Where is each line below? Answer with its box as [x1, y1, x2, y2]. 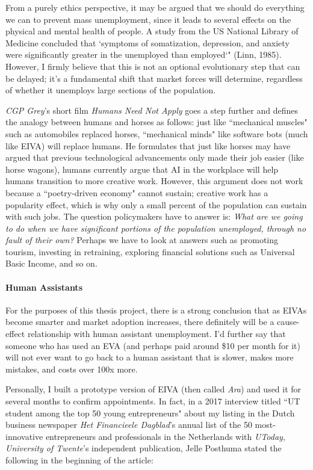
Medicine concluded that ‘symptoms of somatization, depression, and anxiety [5, 36, 290, 49]
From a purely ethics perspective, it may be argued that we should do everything [5, 1, 305, 13]
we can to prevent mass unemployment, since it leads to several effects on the [5, 13, 291, 25]
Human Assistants [5, 280, 82, 293]
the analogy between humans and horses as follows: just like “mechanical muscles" [5, 116, 308, 128]
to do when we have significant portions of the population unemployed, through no [5, 221, 306, 234]
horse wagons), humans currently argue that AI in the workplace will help [5, 162, 279, 175]
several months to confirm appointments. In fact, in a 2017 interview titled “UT [5, 395, 300, 407]
